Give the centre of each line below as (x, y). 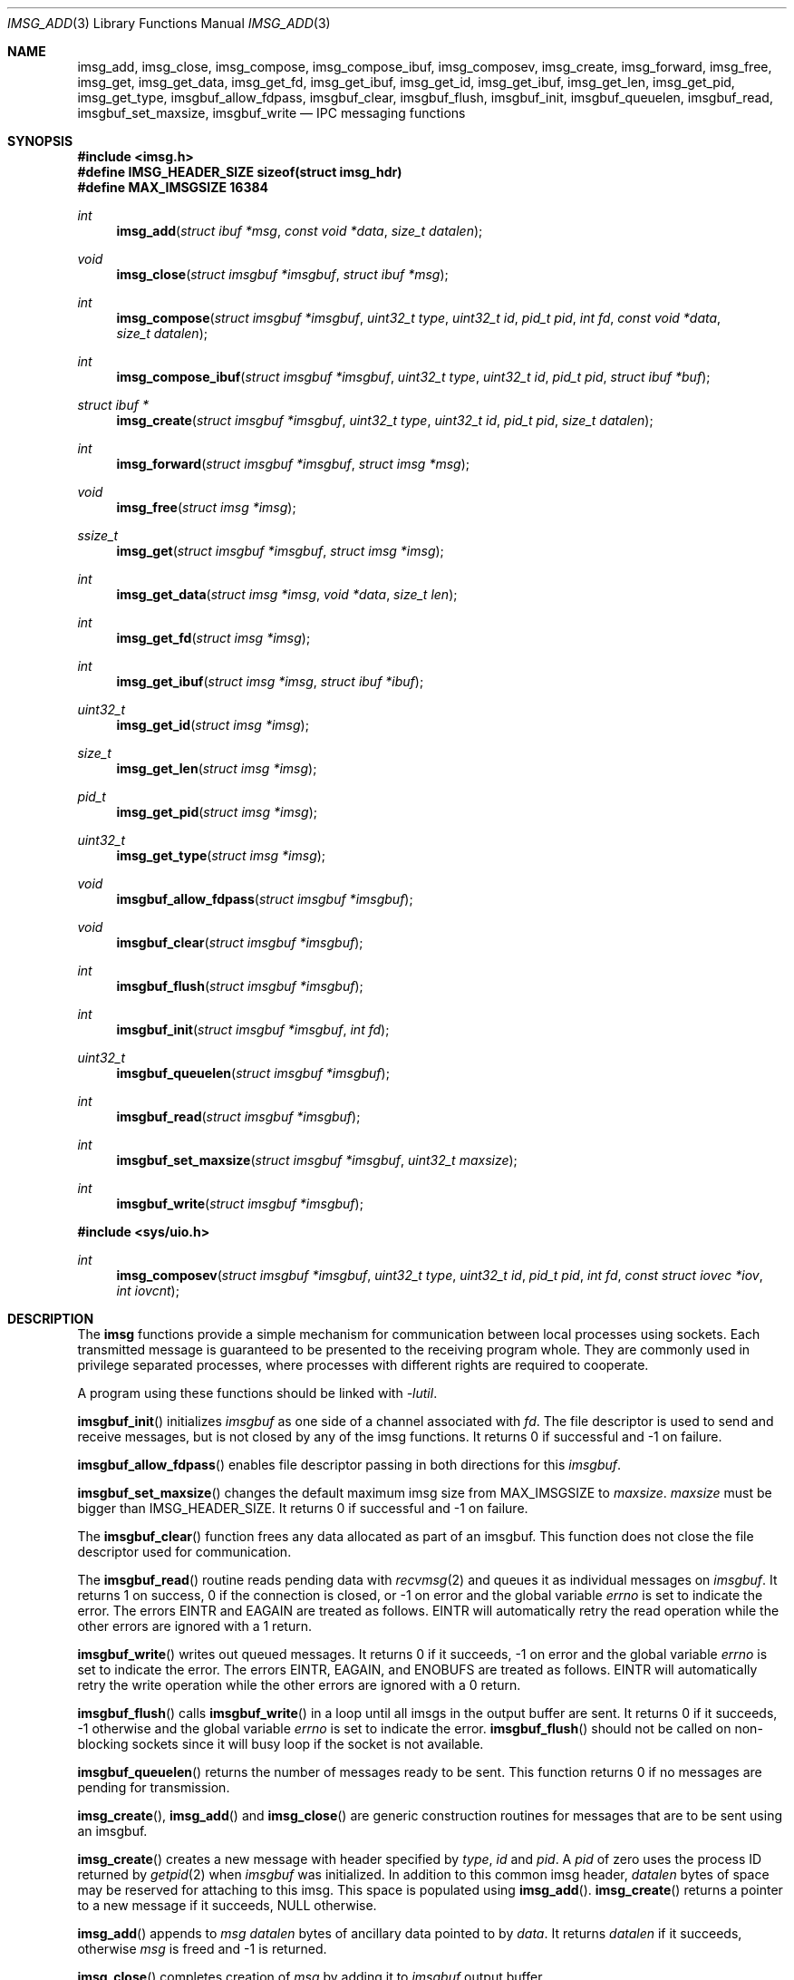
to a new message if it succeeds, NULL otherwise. (227, 1905)
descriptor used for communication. (184, 1552)
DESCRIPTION (51, 1319)
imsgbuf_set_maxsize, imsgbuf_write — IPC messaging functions (271, 113)
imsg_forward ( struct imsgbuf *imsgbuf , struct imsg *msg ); (293, 464)
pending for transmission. (154, 1787)
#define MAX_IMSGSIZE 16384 (173, 187)
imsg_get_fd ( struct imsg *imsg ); (213, 638)
